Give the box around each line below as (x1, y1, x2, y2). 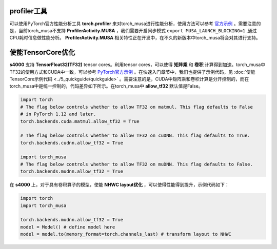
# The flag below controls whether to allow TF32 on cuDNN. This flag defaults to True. (20, 133, 251, 138)
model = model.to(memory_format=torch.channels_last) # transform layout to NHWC (20, 231, 232, 237)
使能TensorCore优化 (9, 48, 75, 57)
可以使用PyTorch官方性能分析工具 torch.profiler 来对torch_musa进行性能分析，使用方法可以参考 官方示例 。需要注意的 (9, 20, 261, 27)
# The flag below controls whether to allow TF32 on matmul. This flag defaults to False (20, 104, 253, 110)
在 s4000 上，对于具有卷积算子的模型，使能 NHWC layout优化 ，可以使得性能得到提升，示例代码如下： (9, 182, 229, 188)
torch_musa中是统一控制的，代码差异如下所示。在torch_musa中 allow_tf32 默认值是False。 (9, 83, 203, 89)
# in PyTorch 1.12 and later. (20, 111, 96, 117)
